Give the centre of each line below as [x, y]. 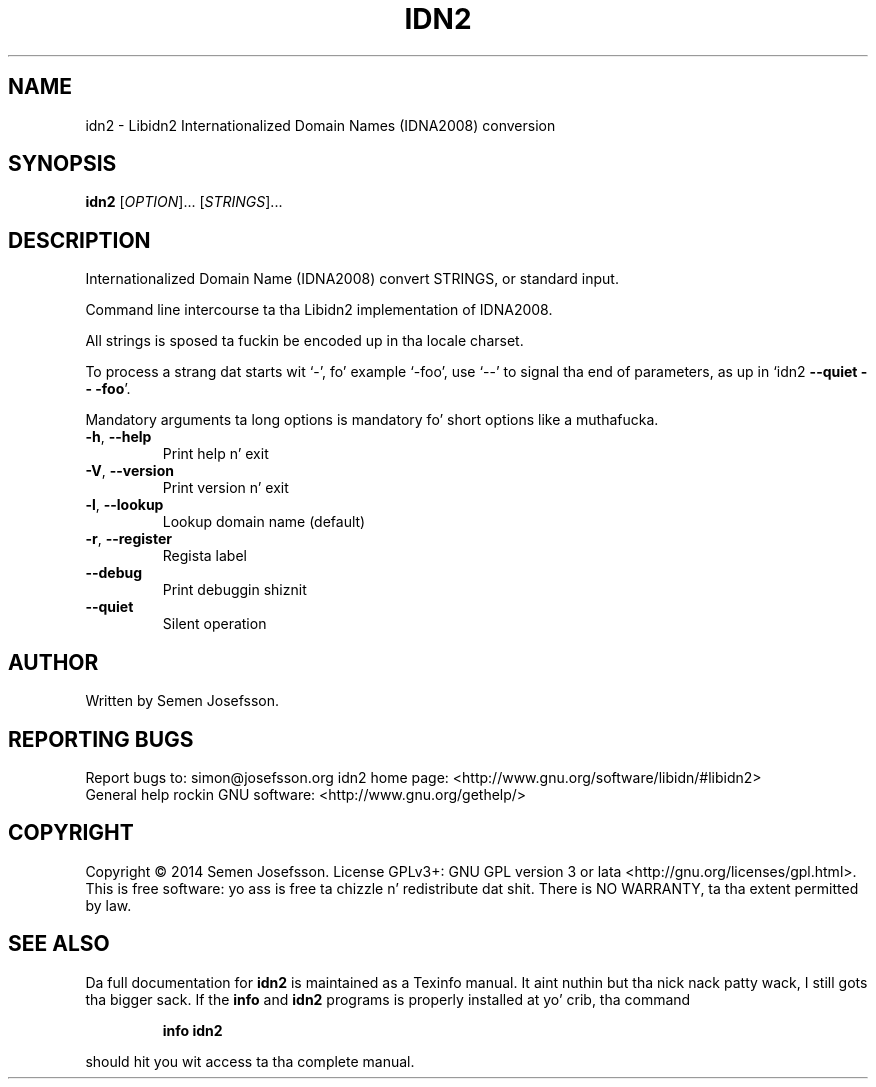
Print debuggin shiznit [234, 590]
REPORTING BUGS [101, 739]
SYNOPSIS [62, 164]
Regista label [204, 556]
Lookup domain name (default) [264, 522]
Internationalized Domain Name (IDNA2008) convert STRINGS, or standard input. [352, 279]
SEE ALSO [59, 944]
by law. [108, 905]
